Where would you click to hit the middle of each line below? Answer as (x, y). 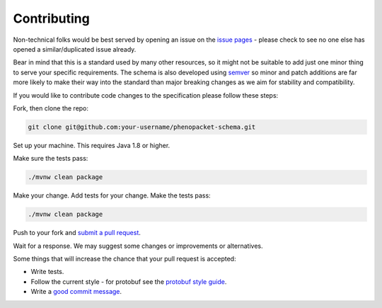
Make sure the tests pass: (51, 159)
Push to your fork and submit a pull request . (77, 233)
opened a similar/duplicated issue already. (75, 49)
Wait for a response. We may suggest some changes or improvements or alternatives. (138, 246)
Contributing (51, 18)
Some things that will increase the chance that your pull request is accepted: (125, 258)
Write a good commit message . (76, 292)
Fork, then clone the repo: (51, 108)
